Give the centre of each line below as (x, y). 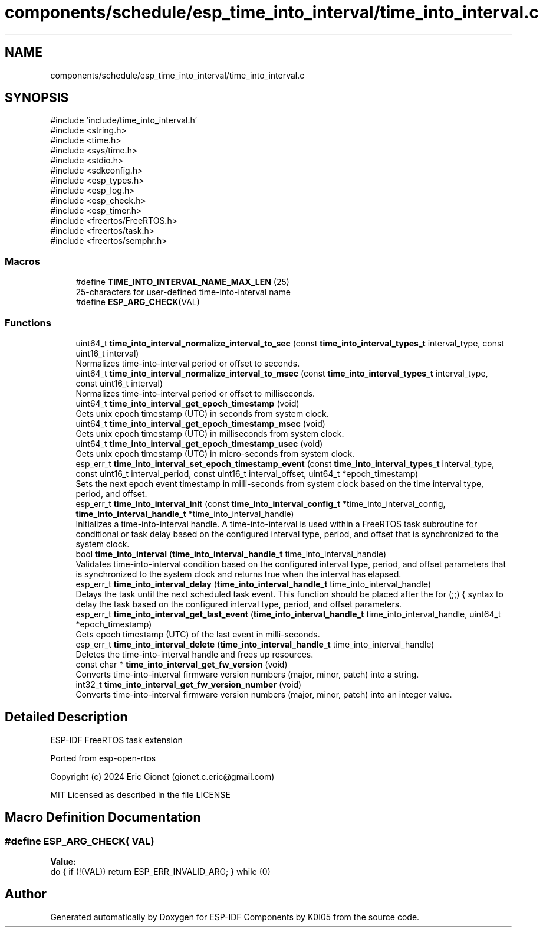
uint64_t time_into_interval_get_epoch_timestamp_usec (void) (199, 443)
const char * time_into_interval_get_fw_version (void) (182, 664)
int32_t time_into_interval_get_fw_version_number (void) (189, 684)
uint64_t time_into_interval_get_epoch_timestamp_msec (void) (200, 423)
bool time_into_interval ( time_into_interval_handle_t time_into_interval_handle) (231, 554)
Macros (22, 261)
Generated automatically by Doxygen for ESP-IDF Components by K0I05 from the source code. (235, 917)
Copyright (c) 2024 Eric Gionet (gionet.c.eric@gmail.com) (162, 776)
